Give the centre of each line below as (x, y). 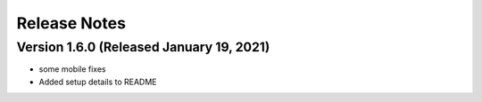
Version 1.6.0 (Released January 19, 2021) (143, 47)
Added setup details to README (98, 82)
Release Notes (71, 23)
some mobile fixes (72, 69)
